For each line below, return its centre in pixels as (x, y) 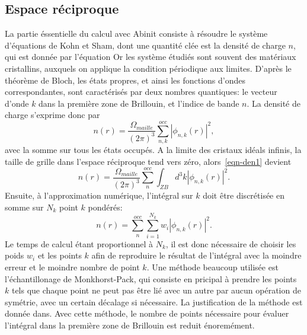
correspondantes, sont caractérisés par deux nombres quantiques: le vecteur (141, 92)
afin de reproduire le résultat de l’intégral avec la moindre (196, 255)
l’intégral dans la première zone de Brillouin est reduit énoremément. (130, 325)
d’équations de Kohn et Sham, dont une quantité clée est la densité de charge (145, 45)
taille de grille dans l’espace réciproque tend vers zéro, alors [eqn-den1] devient (148, 161)
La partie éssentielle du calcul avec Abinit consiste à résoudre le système (136, 33)
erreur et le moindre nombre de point (72, 267)
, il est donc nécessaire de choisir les (231, 243)
